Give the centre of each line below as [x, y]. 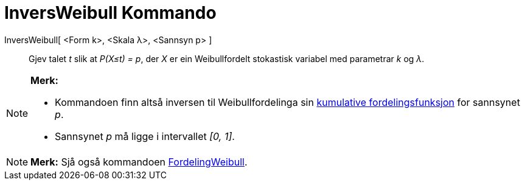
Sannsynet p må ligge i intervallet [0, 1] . [145, 136]
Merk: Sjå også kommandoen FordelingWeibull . [139, 162]
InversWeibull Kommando [110, 13]
